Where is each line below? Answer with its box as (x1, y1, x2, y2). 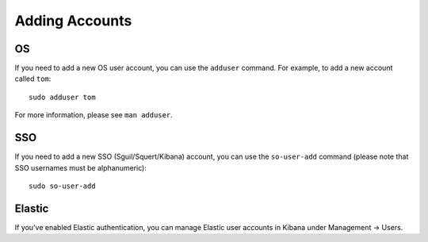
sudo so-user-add (29, 181, 96, 190)
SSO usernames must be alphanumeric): (14, 163, 147, 172)
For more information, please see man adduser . (14, 110, 174, 120)
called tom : (14, 74, 52, 83)
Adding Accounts (14, 12, 132, 29)
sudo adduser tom (29, 92, 96, 102)
